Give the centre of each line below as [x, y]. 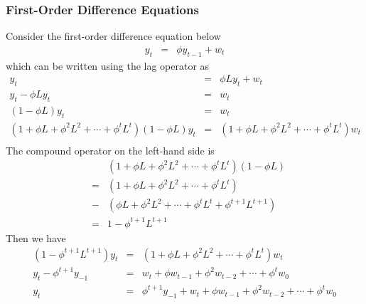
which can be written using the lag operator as [108, 65]
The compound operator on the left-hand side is [110, 150]
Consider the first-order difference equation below [113, 36]
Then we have [36, 238]
